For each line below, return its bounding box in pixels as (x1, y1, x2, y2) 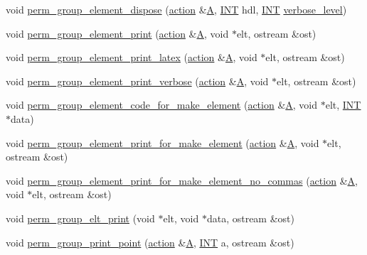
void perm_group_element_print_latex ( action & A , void (6, 50, 257, 65)
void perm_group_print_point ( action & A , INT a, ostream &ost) (6, 234, 294, 249)
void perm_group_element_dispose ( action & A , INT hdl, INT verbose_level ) (6, 2, 347, 16)
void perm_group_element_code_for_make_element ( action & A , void (6, 97, 318, 112)
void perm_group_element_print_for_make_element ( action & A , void (6, 135, 319, 150)
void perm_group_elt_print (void (6, 210, 155, 225)
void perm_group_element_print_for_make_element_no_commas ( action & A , (6, 173, 358, 188)
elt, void (163, 210, 199, 225)
